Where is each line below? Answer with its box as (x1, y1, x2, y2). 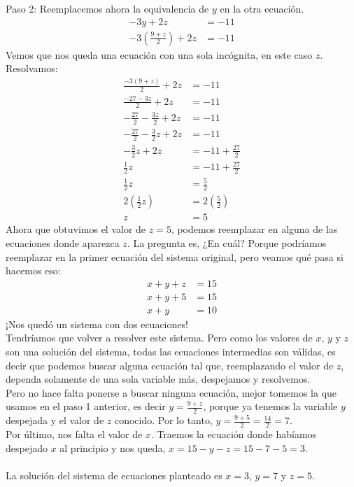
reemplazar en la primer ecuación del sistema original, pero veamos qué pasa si (6, 249, 344, 264)
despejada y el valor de (6, 413, 104, 428)
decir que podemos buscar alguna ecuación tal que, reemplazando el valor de (6, 358, 334, 372)
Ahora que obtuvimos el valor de (6, 222, 146, 237)
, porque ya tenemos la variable (203, 399, 338, 414)
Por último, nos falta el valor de (6, 427, 143, 442)
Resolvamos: (6, 61, 58, 76)
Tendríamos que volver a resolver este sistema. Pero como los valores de (6, 330, 313, 345)
